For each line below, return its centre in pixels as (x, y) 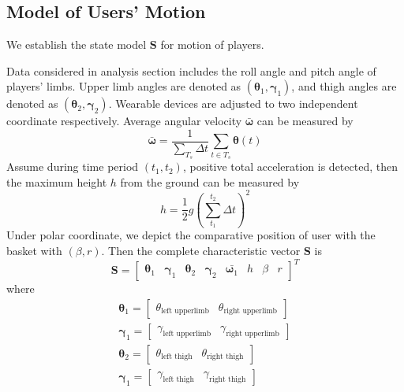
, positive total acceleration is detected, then (290, 166)
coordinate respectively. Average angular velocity (124, 121)
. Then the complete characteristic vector (201, 251)
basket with (34, 251)
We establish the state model (77, 44)
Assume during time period (73, 166)
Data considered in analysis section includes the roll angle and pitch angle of (191, 70)
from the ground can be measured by (210, 181)
